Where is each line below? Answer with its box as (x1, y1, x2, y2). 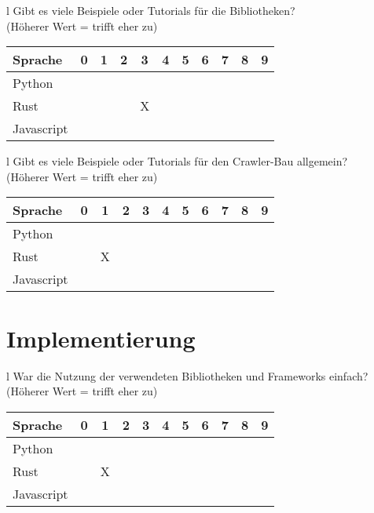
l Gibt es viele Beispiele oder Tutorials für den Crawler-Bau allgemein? (6, 153, 348, 169)
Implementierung (6, 322, 196, 354)
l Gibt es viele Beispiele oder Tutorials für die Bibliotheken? (6, 2, 295, 18)
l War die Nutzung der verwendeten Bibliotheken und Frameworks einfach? (6, 367, 368, 384)
